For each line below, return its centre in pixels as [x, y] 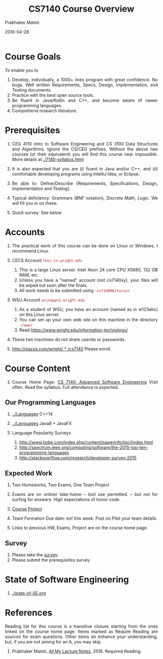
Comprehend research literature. [45, 110]
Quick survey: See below [37, 212]
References [29, 613]
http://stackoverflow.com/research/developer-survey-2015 [78, 458]
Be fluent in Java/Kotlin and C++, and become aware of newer [85, 100]
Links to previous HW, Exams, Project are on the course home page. [80, 528]
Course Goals [33, 56]
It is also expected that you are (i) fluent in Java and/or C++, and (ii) [85, 168]
